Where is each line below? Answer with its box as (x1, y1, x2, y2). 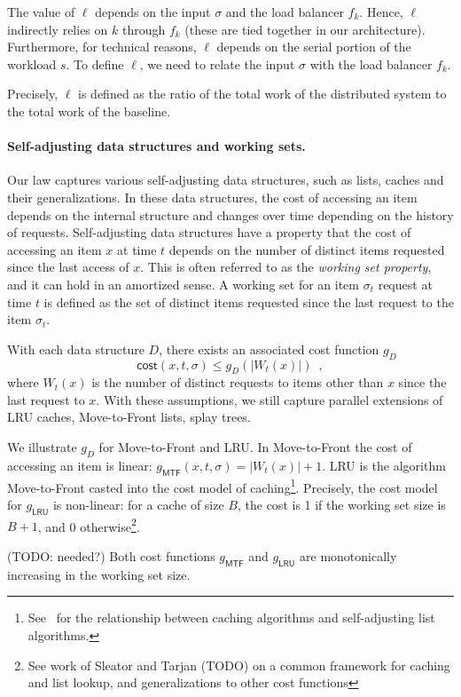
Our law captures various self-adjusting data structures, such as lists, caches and (7, 170, 444, 189)
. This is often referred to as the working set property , (140, 257, 432, 276)
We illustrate (7, 438, 77, 456)
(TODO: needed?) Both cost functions (7, 546, 215, 565)
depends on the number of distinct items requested (168, 240, 445, 258)
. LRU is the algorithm (322, 455, 446, 474)
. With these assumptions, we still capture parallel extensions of (96, 390, 443, 408)
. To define (66, 54, 124, 73)
